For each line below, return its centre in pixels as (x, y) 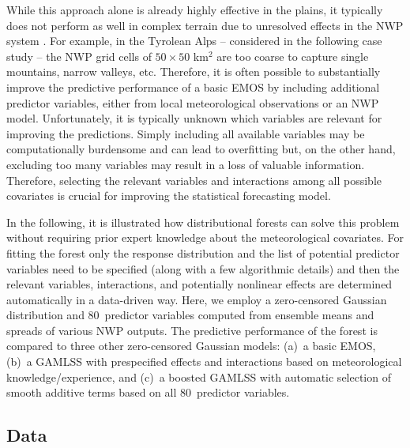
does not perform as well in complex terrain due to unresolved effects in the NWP (205, 25)
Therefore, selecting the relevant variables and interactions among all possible (194, 180)
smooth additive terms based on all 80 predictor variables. (148, 392)
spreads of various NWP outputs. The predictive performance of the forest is (192, 330)
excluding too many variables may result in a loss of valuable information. (186, 164)
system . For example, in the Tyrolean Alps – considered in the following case (194, 41)
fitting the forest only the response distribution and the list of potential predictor (203, 252)
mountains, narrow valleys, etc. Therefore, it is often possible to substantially (194, 72)
